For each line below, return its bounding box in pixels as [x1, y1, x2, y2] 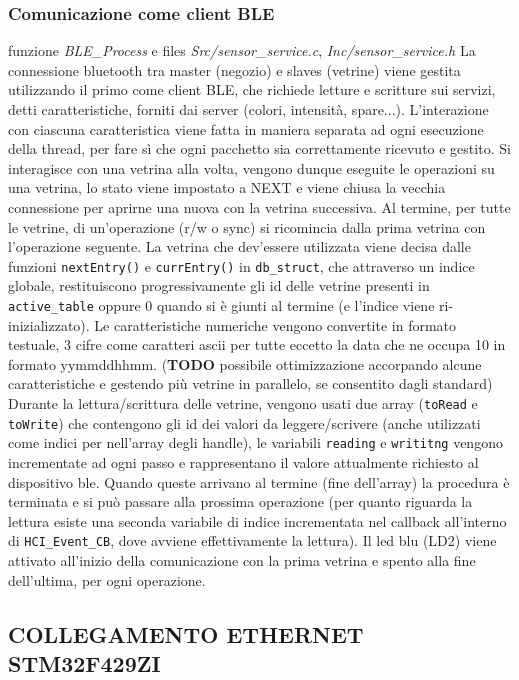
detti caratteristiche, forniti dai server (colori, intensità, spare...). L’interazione [8, 99, 489, 119]
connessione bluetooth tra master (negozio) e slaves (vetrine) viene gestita [8, 59, 461, 80]
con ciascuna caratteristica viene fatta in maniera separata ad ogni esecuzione [8, 118, 484, 139]
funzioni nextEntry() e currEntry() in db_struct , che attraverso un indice [8, 255, 475, 276]
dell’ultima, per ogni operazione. [8, 569, 206, 590]
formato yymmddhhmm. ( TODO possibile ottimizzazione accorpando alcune [8, 353, 482, 374]
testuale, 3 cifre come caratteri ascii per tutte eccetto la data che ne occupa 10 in [8, 334, 506, 355]
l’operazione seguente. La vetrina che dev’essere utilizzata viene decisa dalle [8, 236, 471, 257]
